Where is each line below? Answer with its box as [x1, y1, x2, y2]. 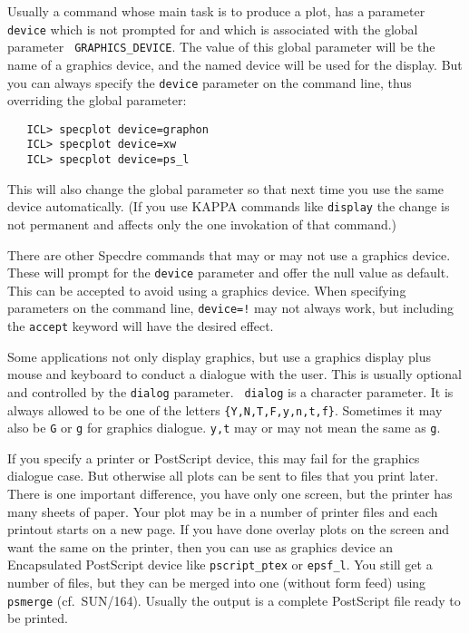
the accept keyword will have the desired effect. [7, 316, 274, 336]
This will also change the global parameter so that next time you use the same [7, 179, 445, 198]
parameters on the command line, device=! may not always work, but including [7, 298, 454, 317]
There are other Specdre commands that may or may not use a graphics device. [7, 245, 451, 264]
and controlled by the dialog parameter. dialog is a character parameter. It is [7, 382, 454, 401]
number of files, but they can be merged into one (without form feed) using [7, 573, 426, 592]
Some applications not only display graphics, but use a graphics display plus [7, 346, 431, 365]
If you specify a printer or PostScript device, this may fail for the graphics [7, 448, 420, 467]
